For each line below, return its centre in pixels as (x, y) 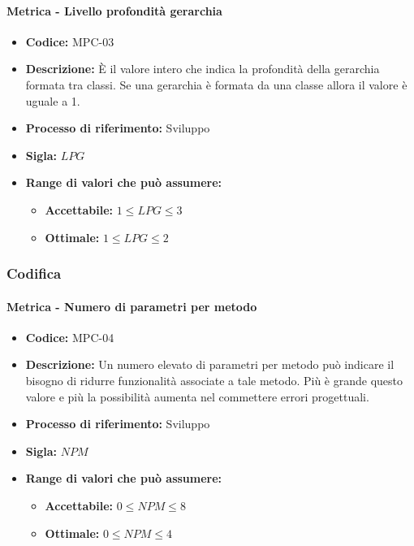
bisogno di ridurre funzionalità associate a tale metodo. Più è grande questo (214, 380)
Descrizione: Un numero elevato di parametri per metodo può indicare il (210, 364)
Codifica (34, 273)
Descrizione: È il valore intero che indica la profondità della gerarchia (203, 69)
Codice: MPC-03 (70, 41)
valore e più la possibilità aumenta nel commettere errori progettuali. (197, 396)
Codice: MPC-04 (70, 337)
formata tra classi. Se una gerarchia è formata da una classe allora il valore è (216, 84)
